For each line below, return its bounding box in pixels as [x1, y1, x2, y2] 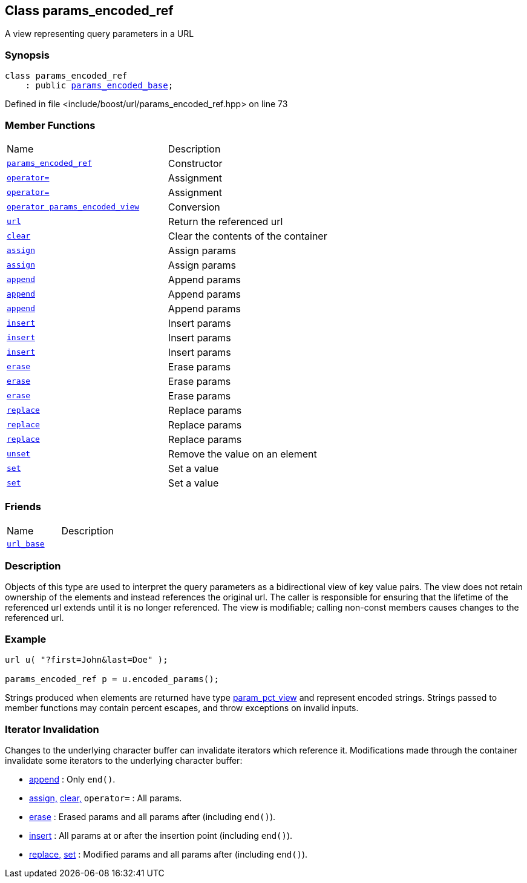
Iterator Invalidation [5, 723, 99, 735]
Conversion [168, 200, 220, 213]
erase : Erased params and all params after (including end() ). [29, 811, 276, 822]
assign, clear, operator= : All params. [29, 792, 182, 803]
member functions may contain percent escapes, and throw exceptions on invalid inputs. [5, 703, 359, 714]
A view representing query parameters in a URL [5, 28, 194, 39]
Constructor [168, 157, 223, 169]
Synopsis [5, 48, 50, 61]
